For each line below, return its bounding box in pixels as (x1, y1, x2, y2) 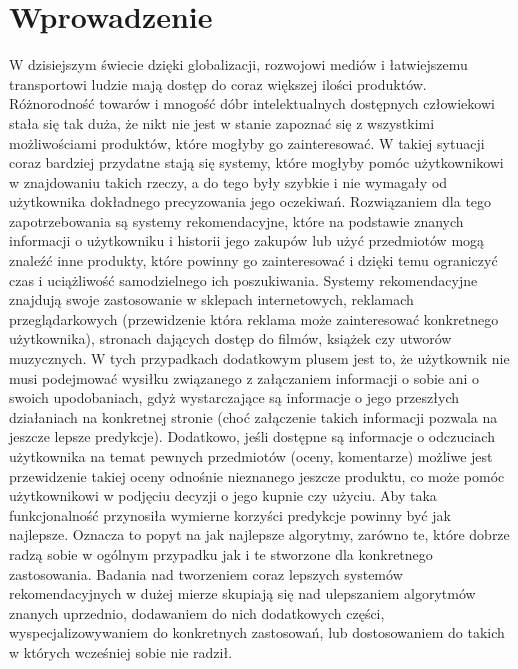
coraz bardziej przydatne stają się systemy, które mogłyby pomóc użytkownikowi (9, 152, 504, 173)
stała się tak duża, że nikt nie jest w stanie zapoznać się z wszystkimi (9, 112, 435, 133)
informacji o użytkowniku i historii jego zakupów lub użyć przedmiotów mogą (9, 230, 485, 251)
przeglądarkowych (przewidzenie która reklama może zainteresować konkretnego (9, 308, 499, 329)
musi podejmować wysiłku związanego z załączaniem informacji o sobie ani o (9, 367, 480, 388)
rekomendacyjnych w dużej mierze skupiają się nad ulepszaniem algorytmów (9, 583, 476, 604)
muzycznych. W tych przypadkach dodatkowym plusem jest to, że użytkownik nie (9, 348, 510, 369)
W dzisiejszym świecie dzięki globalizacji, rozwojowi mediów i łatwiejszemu (9, 54, 468, 75)
